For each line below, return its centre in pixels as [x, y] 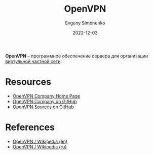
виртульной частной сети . [34, 61]
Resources [28, 82]
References [30, 127]
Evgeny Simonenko [85, 23]
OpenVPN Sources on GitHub [43, 107]
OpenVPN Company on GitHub [45, 101]
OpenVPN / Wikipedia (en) [40, 141]
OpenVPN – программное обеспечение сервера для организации [77, 56]
